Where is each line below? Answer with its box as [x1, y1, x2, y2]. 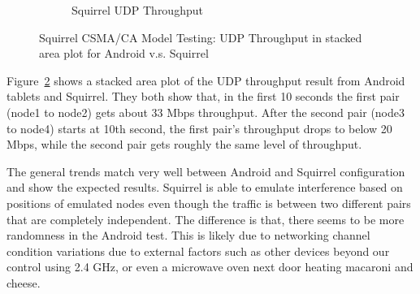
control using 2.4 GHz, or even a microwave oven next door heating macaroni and [6, 258, 414, 275]
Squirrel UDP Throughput [71, 2, 203, 18]
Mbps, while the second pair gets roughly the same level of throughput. [6, 136, 362, 153]
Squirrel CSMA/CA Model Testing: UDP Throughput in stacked [39, 28, 362, 45]
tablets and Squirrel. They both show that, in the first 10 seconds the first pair [6, 88, 400, 105]
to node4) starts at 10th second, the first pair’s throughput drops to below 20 [6, 119, 392, 136]
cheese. [6, 274, 41, 291]
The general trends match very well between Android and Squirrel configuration [6, 162, 405, 179]
